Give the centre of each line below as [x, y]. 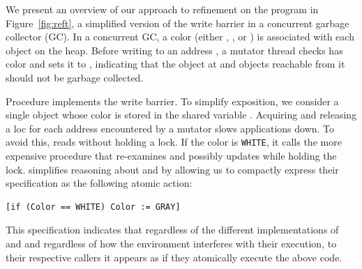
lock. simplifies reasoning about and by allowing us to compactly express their [172, 169]
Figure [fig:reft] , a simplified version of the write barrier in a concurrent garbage [178, 23]
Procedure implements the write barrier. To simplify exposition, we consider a [172, 101]
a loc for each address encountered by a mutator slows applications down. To [170, 128]
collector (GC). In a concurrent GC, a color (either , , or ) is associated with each [180, 37]
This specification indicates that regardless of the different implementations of [172, 230]
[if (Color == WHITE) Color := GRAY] [93, 207]
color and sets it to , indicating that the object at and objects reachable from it [175, 64]
